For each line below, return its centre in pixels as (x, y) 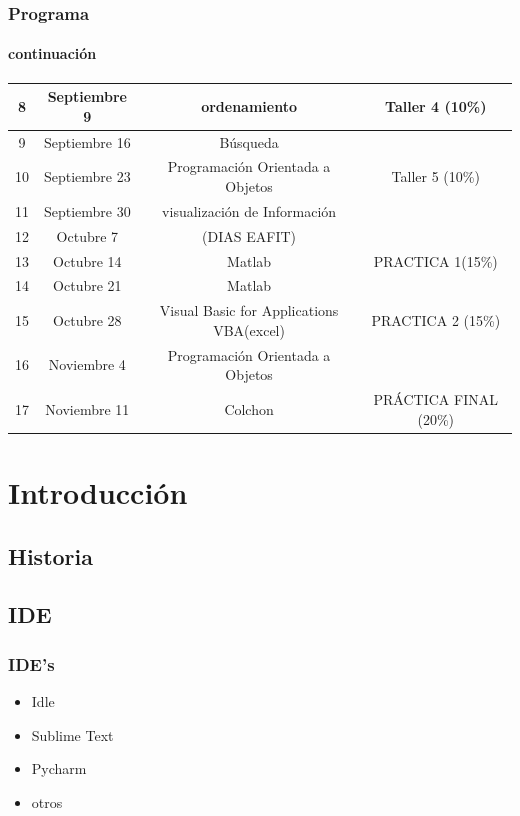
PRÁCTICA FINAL (435, 399)
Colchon (249, 408)
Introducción (98, 491)
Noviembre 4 (87, 364)
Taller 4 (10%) (436, 105)
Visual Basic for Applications (249, 310)
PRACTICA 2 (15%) (436, 320)
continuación (52, 53)
